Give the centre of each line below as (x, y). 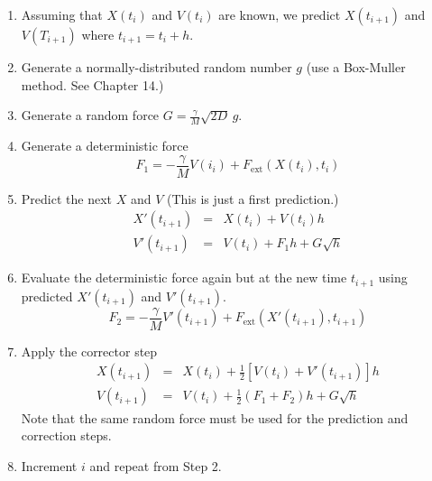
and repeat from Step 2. (156, 465)
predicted (47, 296)
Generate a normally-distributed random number (156, 67)
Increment (49, 465)
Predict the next (66, 198)
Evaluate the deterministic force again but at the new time (184, 277)
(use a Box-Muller (356, 67)
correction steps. (66, 435)
